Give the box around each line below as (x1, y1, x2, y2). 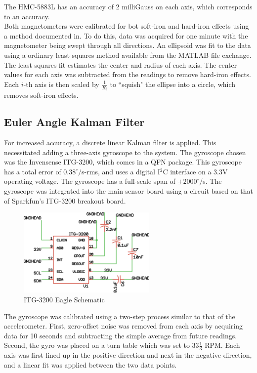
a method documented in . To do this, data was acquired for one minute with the (4, 30, 248, 41)
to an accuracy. (4, 11, 50, 21)
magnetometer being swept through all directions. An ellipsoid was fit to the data (4, 40, 251, 50)
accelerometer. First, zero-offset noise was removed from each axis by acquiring (4, 321, 243, 331)
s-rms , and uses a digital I (82, 166, 160, 176)
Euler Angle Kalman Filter (4, 114, 145, 129)
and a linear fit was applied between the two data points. (4, 359, 177, 370)
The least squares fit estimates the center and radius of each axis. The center (4, 59, 237, 70)
